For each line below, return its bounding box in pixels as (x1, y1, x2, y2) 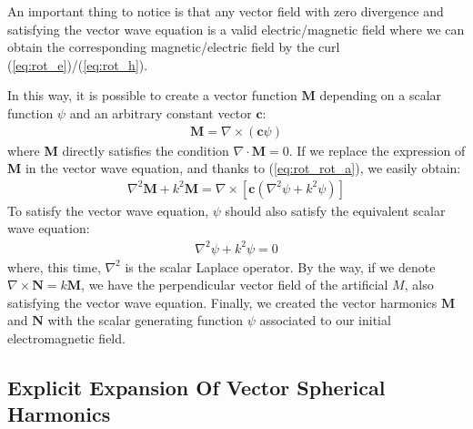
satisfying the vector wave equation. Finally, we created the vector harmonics (7, 292, 438, 312)
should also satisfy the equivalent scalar (225, 200, 446, 220)
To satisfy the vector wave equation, (7, 200, 209, 220)
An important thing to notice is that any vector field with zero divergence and (7, 2, 444, 20)
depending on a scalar (319, 86, 442, 105)
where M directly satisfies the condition (7, 140, 229, 159)
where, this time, (7, 257, 101, 276)
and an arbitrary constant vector (69, 103, 252, 122)
